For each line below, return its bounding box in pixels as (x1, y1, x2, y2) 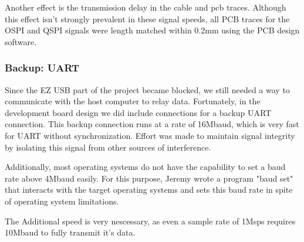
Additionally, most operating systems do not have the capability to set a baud (5, 161, 286, 173)
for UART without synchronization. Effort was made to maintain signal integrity (5, 129, 295, 141)
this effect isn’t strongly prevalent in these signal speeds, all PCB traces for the (5, 12, 290, 25)
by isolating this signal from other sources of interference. (5, 141, 211, 153)
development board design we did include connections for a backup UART (5, 106, 272, 118)
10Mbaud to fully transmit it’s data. (5, 226, 136, 238)
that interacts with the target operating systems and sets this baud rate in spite (5, 183, 293, 196)
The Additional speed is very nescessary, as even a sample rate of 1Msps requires (5, 214, 296, 227)
